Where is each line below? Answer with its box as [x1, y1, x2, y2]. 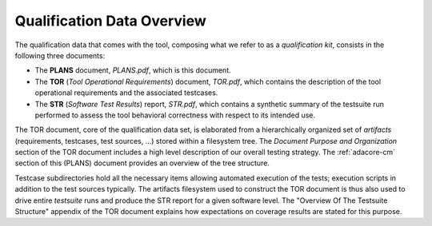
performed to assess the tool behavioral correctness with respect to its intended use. [34, 110, 316, 120]
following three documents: [14, 50, 106, 60]
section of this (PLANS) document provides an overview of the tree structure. [14, 158, 270, 168]
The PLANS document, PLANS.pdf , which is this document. [34, 65, 231, 75]
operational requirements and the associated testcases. [34, 88, 218, 97]
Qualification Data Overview [14, 12, 207, 30]
